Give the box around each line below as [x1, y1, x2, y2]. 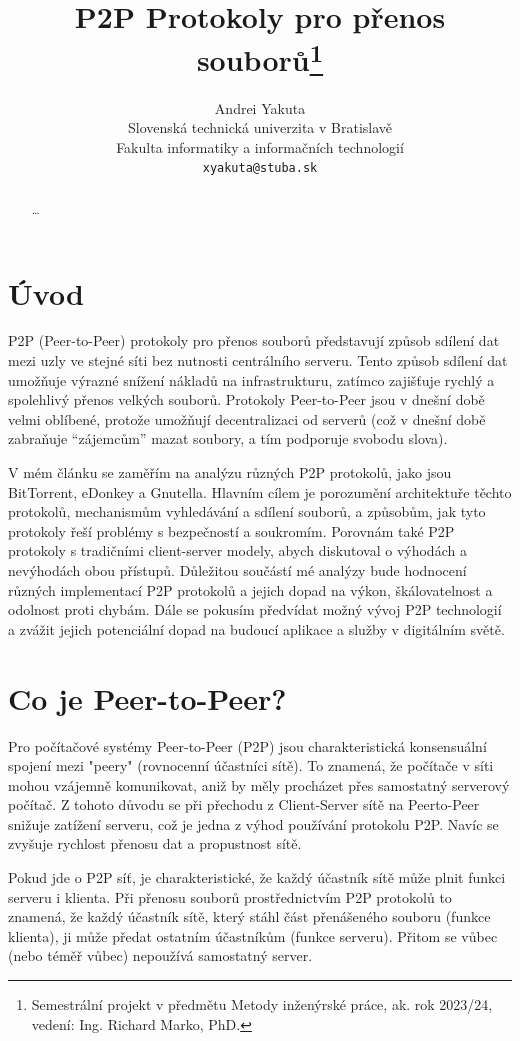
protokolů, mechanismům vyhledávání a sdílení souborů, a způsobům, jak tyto [8, 501, 486, 522]
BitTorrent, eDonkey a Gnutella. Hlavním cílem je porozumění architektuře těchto [8, 481, 512, 502]
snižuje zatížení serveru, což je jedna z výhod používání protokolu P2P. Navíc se [8, 813, 499, 834]
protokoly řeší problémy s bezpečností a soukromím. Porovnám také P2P [8, 520, 455, 541]
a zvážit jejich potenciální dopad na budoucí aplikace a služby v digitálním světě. [8, 618, 505, 639]
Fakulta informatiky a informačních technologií [116, 136, 404, 157]
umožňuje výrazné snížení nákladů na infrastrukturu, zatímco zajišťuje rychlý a [8, 369, 495, 390]
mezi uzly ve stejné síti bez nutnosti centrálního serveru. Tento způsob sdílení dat [8, 350, 508, 371]
